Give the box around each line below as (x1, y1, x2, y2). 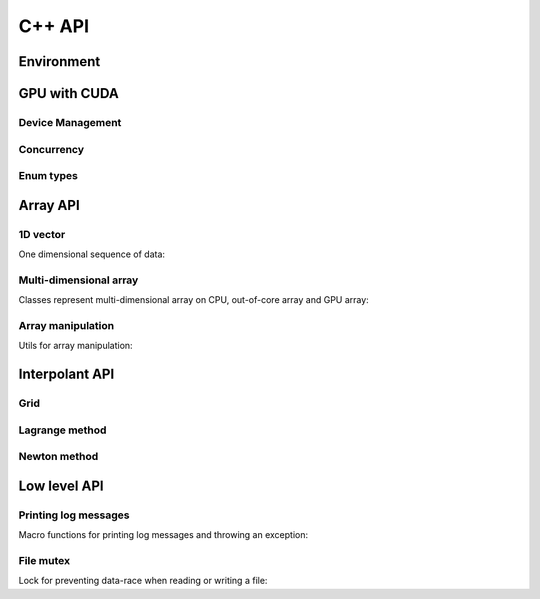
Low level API (18, 477, 104, 494)
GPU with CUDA (18, 85, 119, 102)
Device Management (18, 115, 122, 129)
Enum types (18, 169, 79, 183)
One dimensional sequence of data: (18, 248, 165, 260)
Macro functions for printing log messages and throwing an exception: (18, 529, 309, 541)
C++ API (18, 15, 90, 37)
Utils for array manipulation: (18, 340, 134, 352)
